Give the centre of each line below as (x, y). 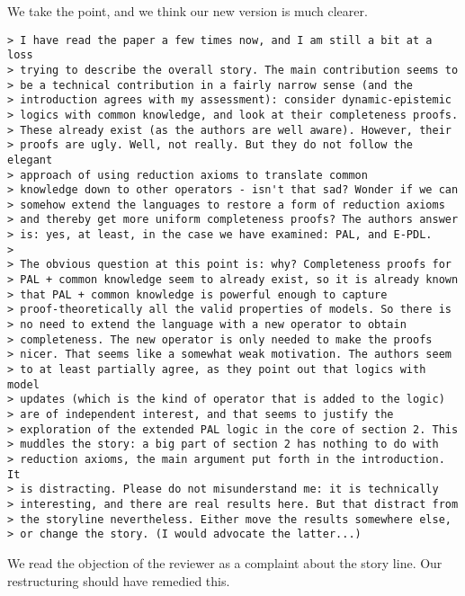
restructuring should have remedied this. (119, 580)
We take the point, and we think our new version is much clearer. (188, 11)
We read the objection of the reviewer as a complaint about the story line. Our (225, 562)
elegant (30, 160)
